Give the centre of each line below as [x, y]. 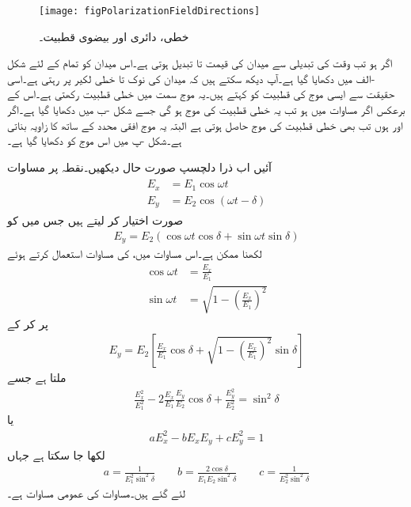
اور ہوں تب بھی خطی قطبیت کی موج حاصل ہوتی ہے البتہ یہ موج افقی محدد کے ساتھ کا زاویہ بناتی [205, 125]
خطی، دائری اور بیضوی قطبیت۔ [114, 36]
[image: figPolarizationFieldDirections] [150, 11]
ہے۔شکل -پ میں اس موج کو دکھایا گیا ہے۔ [95, 140]
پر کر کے [28, 323]
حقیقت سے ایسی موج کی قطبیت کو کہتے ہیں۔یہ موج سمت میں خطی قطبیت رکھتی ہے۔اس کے [201, 94]
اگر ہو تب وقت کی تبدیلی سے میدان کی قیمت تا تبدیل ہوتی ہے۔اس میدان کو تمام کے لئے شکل [200, 63]
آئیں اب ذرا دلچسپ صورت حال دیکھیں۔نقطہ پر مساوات [139, 166]
